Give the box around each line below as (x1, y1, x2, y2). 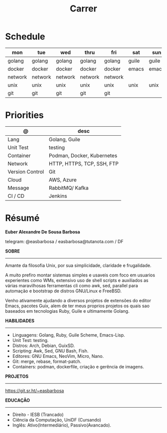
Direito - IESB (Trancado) (12, 411, 64, 418)
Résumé (5, 212, 40, 224)
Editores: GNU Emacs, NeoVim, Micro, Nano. (12, 353, 104, 359)
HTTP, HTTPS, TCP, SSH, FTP (49, 160, 119, 167)
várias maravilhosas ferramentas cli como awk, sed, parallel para (5, 282, 138, 288)
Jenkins (49, 192, 67, 199)
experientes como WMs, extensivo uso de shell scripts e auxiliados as (5, 277, 149, 283)
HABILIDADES (5, 318, 35, 324)
